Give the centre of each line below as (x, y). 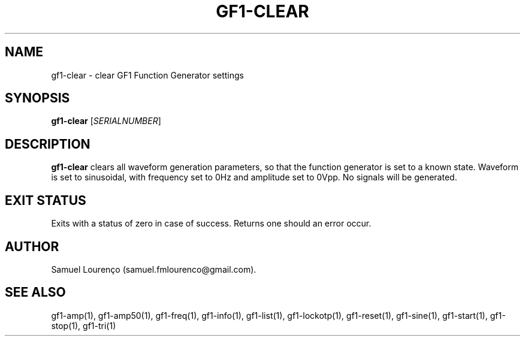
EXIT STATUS (46, 200)
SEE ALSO (35, 292)
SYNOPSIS (37, 98)
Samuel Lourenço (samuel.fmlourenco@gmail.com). (154, 269)
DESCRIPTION (48, 144)
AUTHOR (32, 246)
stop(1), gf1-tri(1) (84, 325)
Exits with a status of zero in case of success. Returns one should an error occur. (211, 224)
